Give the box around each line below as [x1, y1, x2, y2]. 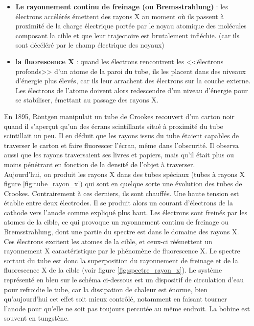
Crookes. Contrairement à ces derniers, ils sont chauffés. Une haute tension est [4, 188, 239, 198]
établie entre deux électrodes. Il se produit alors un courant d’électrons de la [4, 198, 233, 208]
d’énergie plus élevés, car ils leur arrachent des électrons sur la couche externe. [15, 75, 251, 86]
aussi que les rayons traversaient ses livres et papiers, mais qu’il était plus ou [4, 150, 234, 160]
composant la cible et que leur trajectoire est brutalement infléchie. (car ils [15, 30, 240, 40]
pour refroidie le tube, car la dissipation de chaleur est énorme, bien [4, 284, 208, 294]
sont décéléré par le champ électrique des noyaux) [15, 40, 164, 50]
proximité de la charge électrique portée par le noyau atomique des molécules [15, 21, 247, 31]
